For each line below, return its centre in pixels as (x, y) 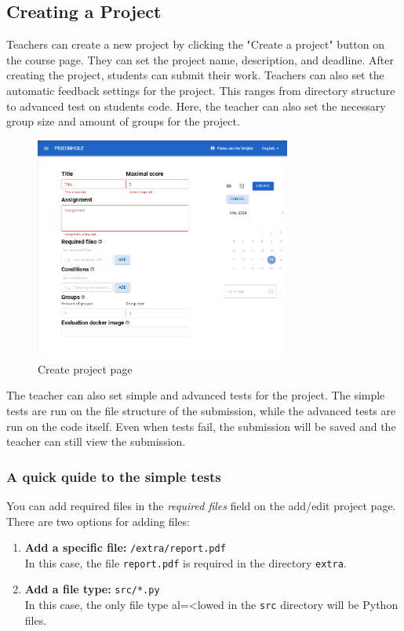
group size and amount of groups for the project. (123, 121)
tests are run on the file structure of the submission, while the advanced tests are (201, 410)
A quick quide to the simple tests (114, 476)
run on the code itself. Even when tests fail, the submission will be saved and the (201, 426)
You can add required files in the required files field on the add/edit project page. (201, 505)
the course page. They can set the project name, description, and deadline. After (200, 59)
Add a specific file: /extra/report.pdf (125, 547)
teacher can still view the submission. (96, 441)
